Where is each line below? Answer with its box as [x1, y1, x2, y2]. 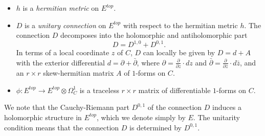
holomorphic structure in [4, 111, 82, 122]
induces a [212, 102, 241, 112]
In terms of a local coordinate [16, 47, 109, 58]
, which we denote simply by [96, 111, 186, 122]
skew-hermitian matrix [43, 67, 114, 78]
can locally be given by [143, 47, 215, 58]
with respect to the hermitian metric [123, 19, 238, 30]
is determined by [129, 122, 182, 132]
